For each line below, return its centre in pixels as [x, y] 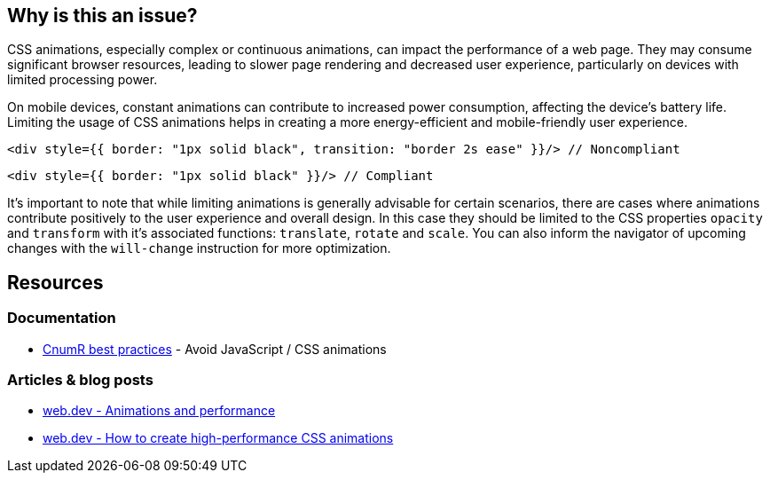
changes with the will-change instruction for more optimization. [199, 248]
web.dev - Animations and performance [159, 411]
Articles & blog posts [80, 380]
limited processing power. [82, 80]
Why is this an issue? [102, 16]
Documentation [62, 318]
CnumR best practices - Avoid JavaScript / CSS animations [215, 349]
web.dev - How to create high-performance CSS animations [218, 438]
